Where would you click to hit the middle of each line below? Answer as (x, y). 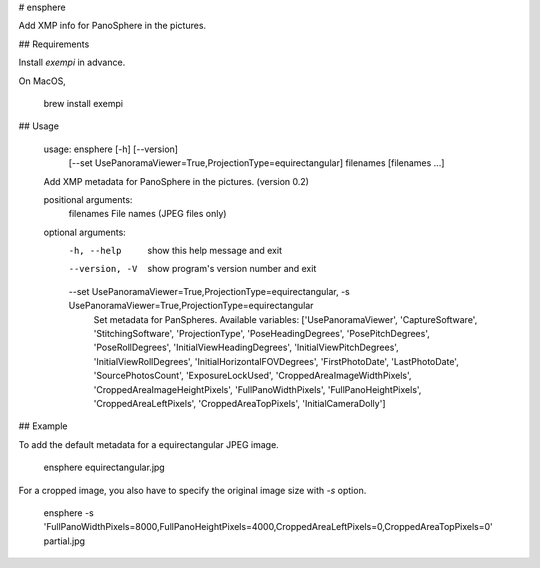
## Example (43, 426)
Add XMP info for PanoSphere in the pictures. (112, 26)
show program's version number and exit (232, 269)
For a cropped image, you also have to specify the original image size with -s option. (192, 490)
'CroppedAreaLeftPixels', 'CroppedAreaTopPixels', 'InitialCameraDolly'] (239, 403)
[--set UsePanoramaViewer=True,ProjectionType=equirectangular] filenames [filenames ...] (256, 163)
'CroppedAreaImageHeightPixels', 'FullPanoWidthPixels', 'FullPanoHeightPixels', (257, 389)
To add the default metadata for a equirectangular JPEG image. (148, 444)
